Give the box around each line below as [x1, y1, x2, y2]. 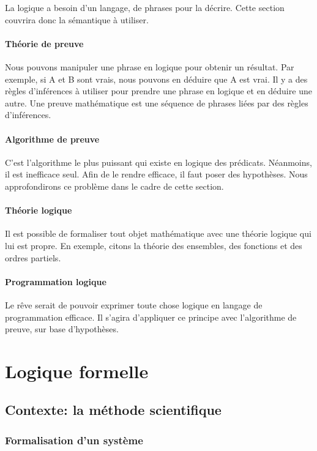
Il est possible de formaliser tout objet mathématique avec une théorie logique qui [5, 227, 311, 240]
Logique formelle [5, 358, 149, 383]
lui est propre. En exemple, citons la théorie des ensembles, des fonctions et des [5, 239, 302, 252]
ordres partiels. [5, 251, 61, 264]
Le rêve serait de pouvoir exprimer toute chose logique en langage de [5, 298, 263, 311]
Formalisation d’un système [5, 432, 143, 447]
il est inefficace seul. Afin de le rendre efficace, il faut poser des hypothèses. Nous [5, 168, 308, 181]
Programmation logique [5, 275, 106, 288]
